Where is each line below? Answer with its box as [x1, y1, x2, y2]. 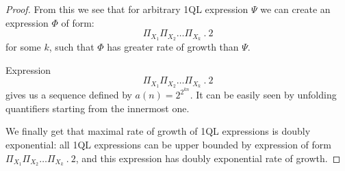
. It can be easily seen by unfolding [190, 88, 337, 102]
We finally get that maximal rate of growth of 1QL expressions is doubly [5, 124, 311, 138]
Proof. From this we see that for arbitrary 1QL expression [5, 2, 248, 16]
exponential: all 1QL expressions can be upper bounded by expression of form [5, 137, 331, 151]
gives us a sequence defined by [5, 88, 132, 102]
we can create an [260, 2, 331, 16]
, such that [49, 40, 94, 54]
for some [5, 40, 41, 54]
